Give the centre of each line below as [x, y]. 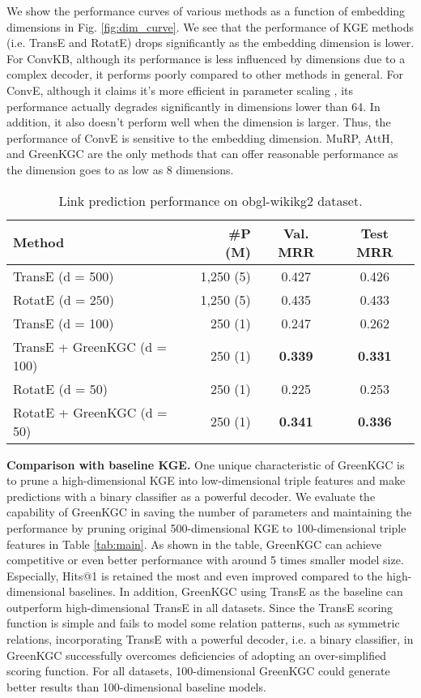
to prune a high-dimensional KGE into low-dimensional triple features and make [206, 480]
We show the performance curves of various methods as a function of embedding [206, 11]
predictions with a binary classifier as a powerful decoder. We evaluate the [191, 496]
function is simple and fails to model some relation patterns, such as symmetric [203, 623]
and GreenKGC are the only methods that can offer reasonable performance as [202, 154]
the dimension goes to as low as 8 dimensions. [120, 169]
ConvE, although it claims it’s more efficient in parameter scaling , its [180, 90]
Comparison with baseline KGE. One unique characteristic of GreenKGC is [206, 464]
